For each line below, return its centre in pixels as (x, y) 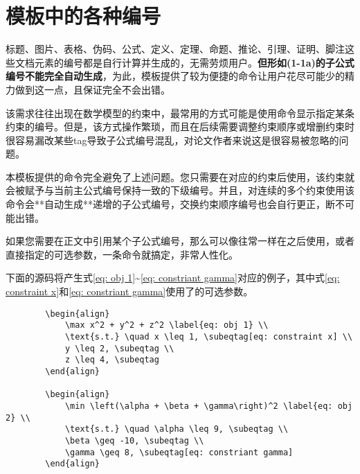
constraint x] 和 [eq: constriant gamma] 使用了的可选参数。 (129, 291)
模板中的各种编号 (83, 16)
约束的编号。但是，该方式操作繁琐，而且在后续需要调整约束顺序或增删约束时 (180, 126)
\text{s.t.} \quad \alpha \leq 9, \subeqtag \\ (177, 429)
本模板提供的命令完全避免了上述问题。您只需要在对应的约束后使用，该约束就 (180, 176)
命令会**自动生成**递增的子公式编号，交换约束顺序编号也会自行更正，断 (170, 204)
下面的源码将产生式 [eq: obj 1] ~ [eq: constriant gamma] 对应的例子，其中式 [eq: (173, 278)
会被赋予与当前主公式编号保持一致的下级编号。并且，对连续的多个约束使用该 (180, 190)
